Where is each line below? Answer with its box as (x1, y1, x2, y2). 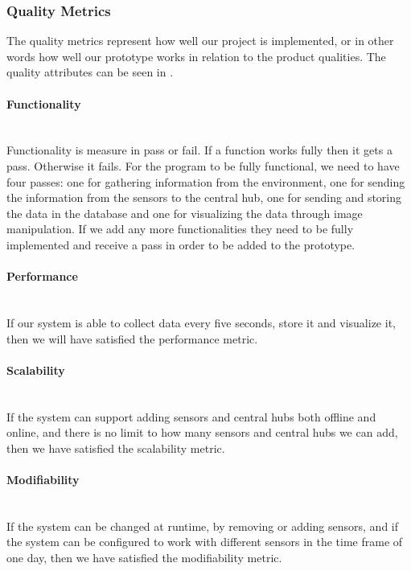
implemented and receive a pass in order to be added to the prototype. (6, 236, 356, 253)
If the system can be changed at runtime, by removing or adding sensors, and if (6, 517, 399, 534)
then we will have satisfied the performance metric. (6, 330, 258, 347)
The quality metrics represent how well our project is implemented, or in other (6, 32, 394, 49)
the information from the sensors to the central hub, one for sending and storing (6, 189, 402, 206)
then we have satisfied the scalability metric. (6, 439, 225, 456)
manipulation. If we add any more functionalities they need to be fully (6, 220, 354, 237)
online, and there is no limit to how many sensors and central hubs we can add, (6, 424, 398, 441)
